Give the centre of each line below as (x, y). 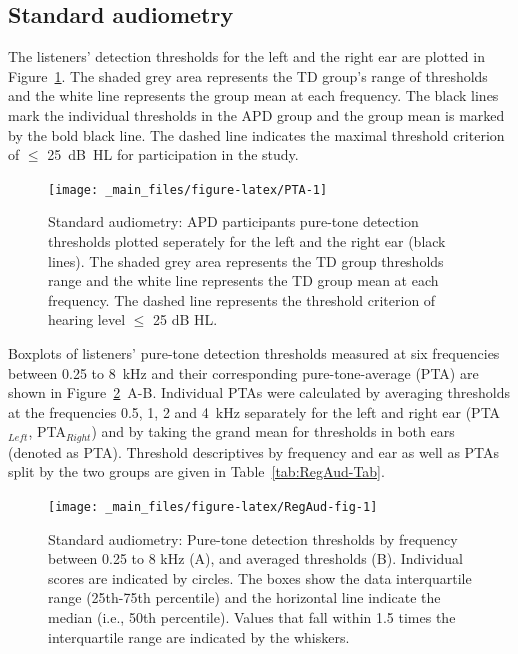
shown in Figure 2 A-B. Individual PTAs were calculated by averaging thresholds (259, 392)
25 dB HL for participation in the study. (173, 154)
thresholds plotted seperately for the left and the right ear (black (247, 241)
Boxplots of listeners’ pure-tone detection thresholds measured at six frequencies (254, 352)
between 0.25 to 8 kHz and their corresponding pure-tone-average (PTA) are (243, 372)
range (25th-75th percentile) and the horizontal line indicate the (244, 597)
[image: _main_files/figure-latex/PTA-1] (188, 189)
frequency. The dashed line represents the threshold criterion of (242, 299)
